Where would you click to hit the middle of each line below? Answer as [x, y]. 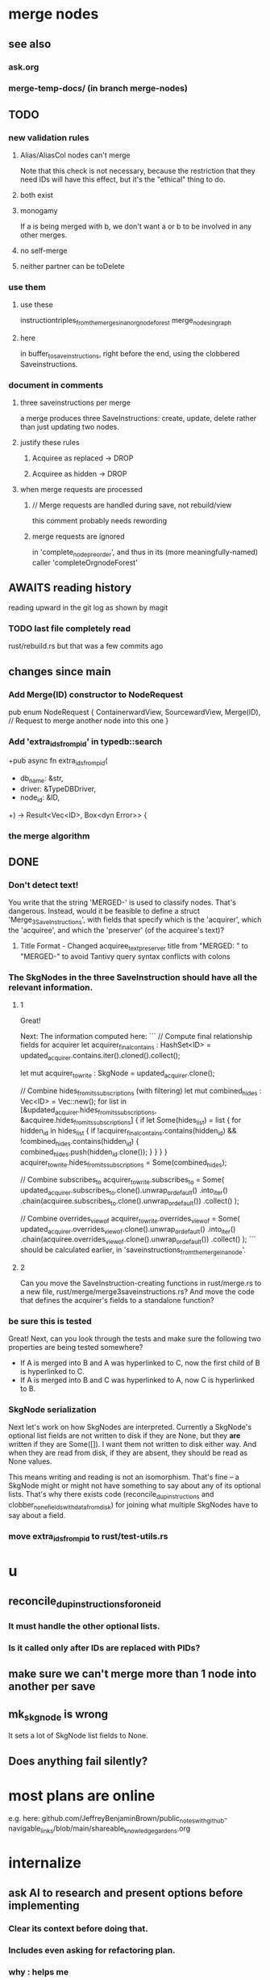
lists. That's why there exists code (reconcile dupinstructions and [111, 1495]
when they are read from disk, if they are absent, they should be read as [128, 1453]
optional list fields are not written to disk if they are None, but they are [125, 1436]
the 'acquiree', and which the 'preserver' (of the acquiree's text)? [116, 931]
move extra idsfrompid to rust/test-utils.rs [88, 1537]
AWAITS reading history [70, 588]
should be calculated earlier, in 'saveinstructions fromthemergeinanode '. [133, 1251]
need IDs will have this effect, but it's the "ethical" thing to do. [123, 179]
